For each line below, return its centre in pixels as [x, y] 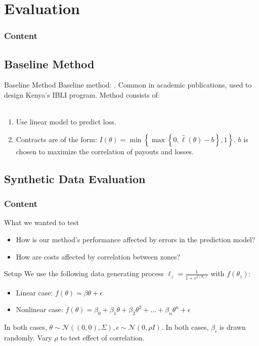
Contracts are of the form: [56, 139]
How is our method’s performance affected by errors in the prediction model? [136, 239]
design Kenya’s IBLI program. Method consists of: [82, 95]
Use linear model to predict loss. [66, 122]
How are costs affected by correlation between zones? [98, 256]
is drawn [232, 327]
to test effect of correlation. [102, 337]
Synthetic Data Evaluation [75, 178]
